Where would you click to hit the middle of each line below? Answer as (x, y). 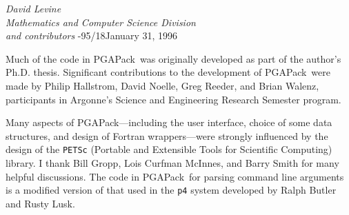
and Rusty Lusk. (40, 203)
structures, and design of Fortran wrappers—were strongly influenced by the (167, 135)
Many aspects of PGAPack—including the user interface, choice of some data (169, 122)
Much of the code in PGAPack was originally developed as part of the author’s (173, 58)
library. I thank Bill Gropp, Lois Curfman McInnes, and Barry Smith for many (172, 163)
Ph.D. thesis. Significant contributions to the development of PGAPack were (168, 72)
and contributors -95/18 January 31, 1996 (91, 35)
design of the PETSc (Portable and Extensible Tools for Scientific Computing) (169, 149)
